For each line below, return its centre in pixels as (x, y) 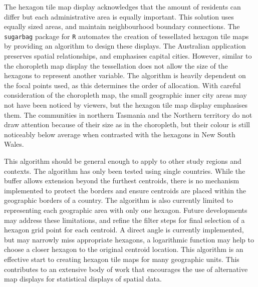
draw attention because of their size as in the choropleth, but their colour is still (127, 124)
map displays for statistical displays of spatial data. (83, 279)
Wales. (14, 144)
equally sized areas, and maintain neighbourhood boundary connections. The (122, 26)
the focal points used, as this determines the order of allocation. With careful (122, 85)
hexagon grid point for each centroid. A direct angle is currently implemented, (124, 230)
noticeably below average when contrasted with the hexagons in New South (120, 134)
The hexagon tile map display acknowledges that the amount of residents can (122, 7)
